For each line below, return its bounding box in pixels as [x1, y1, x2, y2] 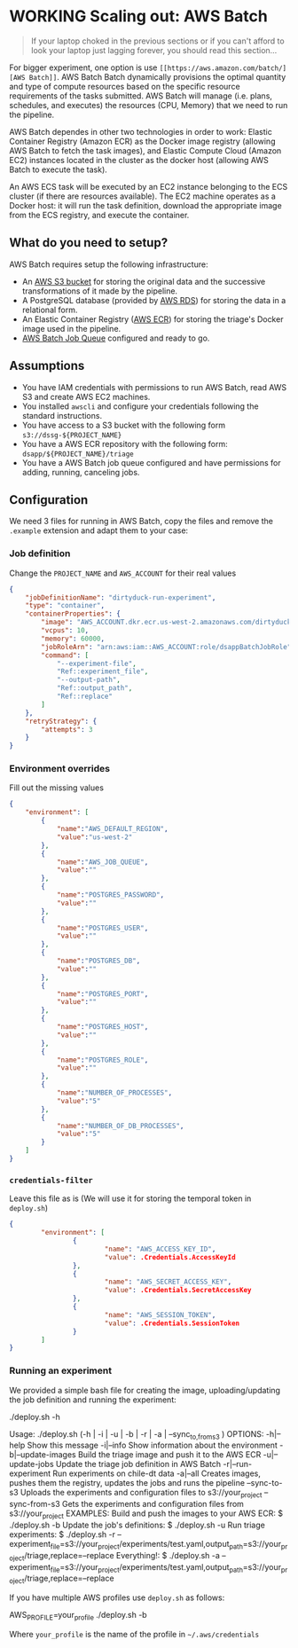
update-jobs [9, 1459, 55, 1470]
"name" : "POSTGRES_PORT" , [56, 989, 149, 999]
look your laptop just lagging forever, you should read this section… [30, 44, 278, 55]
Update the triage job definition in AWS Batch [56, 1459, 222, 1470]
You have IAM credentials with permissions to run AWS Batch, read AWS [21, 381, 287, 392]
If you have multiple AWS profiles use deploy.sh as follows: [9, 1592, 225, 1603]
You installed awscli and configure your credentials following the [21, 401, 259, 412]
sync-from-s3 [9, 1499, 60, 1510]
